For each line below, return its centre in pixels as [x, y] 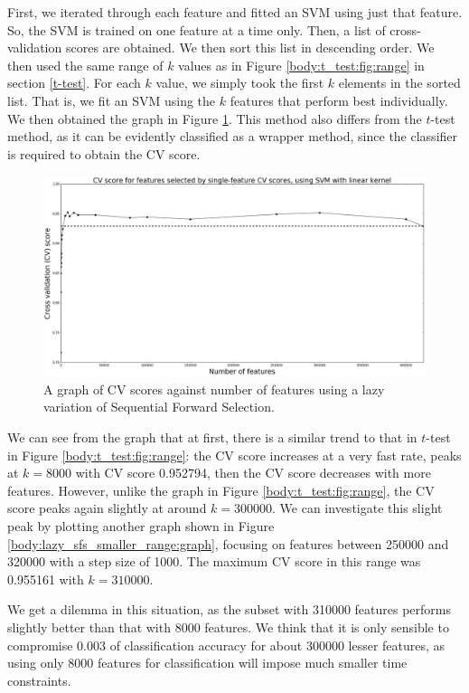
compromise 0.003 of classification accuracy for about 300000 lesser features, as [226, 645]
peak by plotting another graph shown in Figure [141, 526]
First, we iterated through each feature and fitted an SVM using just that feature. [235, 12]
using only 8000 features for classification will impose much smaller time [207, 663]
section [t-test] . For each [74, 83]
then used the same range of [85, 65]
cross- [405, 29]
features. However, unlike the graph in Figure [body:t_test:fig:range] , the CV [221, 490]
